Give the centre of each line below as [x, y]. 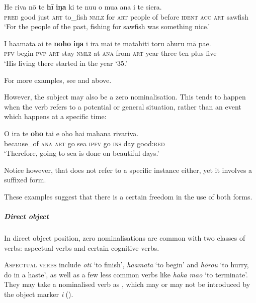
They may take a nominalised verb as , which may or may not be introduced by [127, 284]
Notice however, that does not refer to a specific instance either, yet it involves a [128, 170]
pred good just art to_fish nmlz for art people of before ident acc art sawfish [126, 16]
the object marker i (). [39, 294]
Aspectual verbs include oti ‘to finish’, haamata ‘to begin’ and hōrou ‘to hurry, [126, 265]
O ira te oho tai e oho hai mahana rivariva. [71, 133]
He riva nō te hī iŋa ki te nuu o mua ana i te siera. [83, 7]
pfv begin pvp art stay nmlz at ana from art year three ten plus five [110, 53]
